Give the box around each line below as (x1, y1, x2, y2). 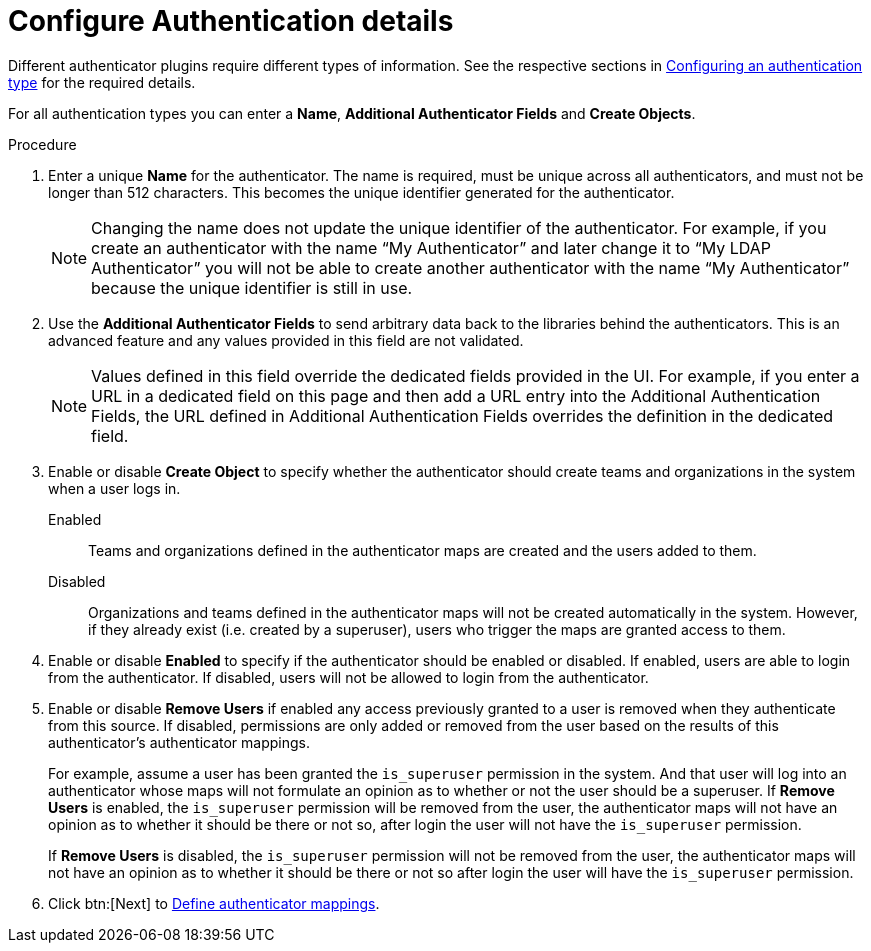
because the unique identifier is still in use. (91, 277, 413, 298)
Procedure (8, 135, 77, 153)
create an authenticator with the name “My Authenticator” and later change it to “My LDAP (91, 237, 772, 258)
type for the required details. (8, 73, 196, 91)
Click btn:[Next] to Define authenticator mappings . (48, 894, 380, 912)
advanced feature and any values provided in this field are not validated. (48, 331, 524, 349)
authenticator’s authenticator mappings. (48, 733, 311, 751)
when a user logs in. (48, 479, 181, 497)
